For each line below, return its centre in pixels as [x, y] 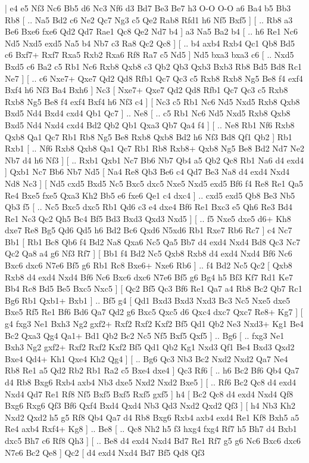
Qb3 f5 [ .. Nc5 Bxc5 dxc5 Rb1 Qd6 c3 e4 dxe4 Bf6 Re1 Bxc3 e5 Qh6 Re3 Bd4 [149, 207]
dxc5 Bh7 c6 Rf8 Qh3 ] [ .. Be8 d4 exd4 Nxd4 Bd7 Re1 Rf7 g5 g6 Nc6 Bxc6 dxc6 [153, 440]
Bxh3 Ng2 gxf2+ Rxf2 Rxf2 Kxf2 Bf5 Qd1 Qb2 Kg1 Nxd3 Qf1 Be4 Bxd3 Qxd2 [150, 347]
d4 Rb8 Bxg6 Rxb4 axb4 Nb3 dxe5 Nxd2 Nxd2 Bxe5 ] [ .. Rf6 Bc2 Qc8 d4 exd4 [151, 382]
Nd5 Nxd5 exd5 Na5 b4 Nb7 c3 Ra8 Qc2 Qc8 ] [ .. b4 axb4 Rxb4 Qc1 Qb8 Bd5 [150, 43]
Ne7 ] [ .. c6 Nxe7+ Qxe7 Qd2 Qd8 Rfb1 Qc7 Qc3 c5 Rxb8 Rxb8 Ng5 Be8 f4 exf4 [154, 78]
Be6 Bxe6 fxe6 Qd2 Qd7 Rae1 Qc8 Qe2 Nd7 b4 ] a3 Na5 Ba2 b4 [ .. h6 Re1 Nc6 [152, 31]
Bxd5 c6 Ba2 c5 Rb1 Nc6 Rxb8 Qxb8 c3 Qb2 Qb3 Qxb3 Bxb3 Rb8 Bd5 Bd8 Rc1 [154, 66]
